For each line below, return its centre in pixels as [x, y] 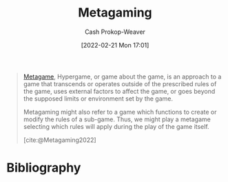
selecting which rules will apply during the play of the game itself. [116, 126]
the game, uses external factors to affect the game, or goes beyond [119, 91]
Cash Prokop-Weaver [115, 32]
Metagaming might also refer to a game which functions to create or [120, 112]
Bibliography [44, 168]
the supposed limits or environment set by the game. [98, 99]
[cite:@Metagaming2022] [60, 140]
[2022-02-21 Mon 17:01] [115, 45]
